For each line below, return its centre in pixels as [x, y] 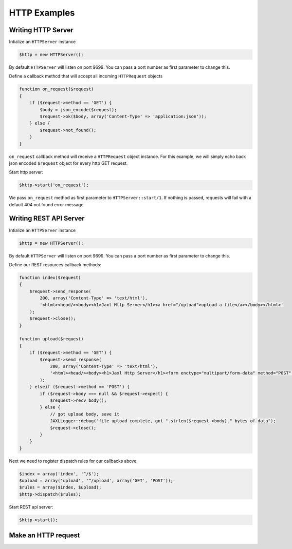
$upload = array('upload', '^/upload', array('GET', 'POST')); [96, 481]
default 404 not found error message [46, 204]
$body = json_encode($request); [78, 109]
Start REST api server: [31, 507]
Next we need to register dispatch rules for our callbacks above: [73, 461]
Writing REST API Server [47, 219]
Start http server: [26, 172]
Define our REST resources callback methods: [55, 265]
